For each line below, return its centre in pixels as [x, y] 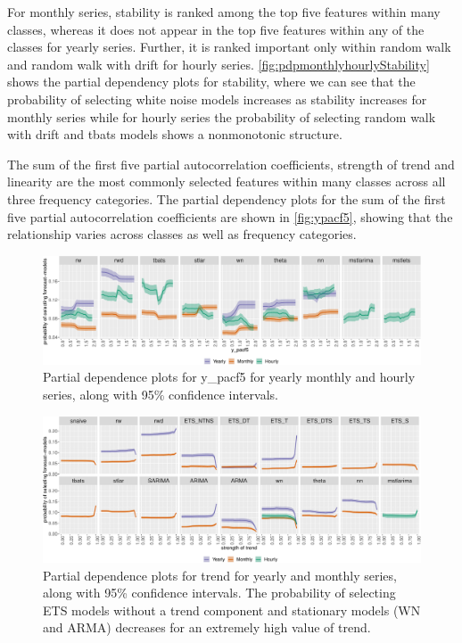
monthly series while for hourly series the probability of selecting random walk [222, 116]
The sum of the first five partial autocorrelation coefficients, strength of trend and [231, 164]
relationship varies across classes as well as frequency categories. [182, 234]
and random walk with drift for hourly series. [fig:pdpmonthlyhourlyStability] [219, 64]
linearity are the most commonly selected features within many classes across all [227, 181]
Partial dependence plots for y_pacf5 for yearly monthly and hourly [229, 377]
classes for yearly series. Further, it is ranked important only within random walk [229, 47]
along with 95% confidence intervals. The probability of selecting [219, 593]
